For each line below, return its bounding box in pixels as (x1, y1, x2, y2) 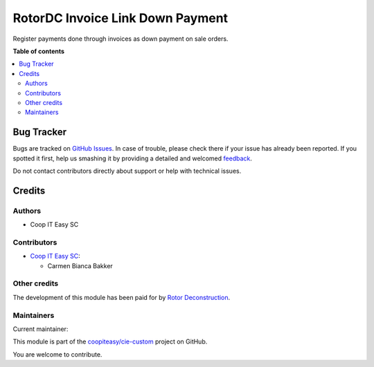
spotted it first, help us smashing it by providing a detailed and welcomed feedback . (12, 154, 253, 162)
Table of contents (12, 47, 65, 55)
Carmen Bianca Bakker (47, 261, 114, 270)
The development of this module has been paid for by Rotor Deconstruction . (12, 293, 231, 301)
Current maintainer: (12, 325, 69, 333)
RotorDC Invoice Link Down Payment (12, 10, 229, 26)
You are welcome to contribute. (12, 350, 103, 359)
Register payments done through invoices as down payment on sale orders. (12, 35, 229, 43)
